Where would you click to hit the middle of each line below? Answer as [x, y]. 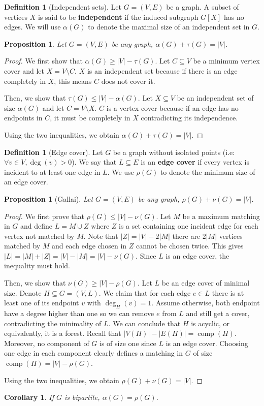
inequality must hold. [37, 266]
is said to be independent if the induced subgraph [118, 17]
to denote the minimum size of [208, 171]
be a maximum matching [221, 216]
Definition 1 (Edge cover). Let [54, 152]
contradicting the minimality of [53, 323]
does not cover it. [128, 81]
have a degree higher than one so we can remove [79, 313]
